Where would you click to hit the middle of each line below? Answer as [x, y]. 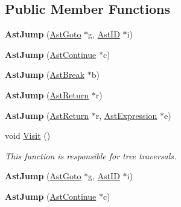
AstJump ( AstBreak [45, 75]
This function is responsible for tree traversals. [91, 155]
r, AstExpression [126, 115]
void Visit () [28, 135]
